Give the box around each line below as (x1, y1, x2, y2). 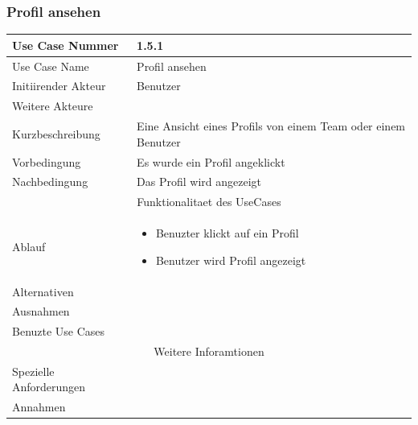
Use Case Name (12, 57, 89, 74)
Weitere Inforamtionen (154, 343, 264, 360)
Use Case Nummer (12, 36, 119, 53)
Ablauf (12, 237, 46, 254)
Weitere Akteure (12, 97, 93, 114)
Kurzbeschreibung (12, 125, 100, 142)
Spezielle (12, 362, 55, 379)
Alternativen (12, 283, 74, 299)
